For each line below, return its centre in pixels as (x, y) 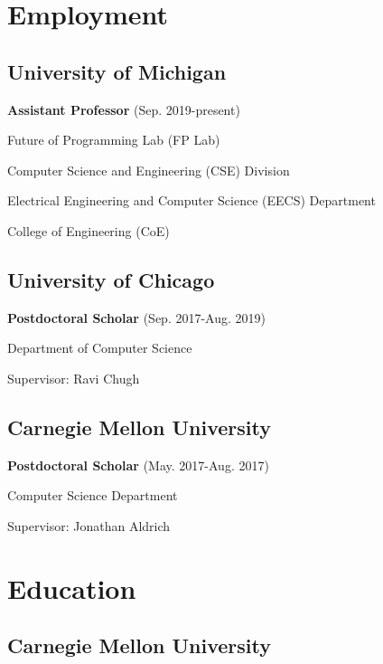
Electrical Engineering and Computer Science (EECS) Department (191, 200)
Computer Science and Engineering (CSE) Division (149, 170)
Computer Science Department (93, 495)
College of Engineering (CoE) (89, 230)
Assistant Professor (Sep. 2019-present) (124, 109)
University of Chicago (111, 279)
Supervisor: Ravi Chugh (74, 378)
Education (72, 588)
